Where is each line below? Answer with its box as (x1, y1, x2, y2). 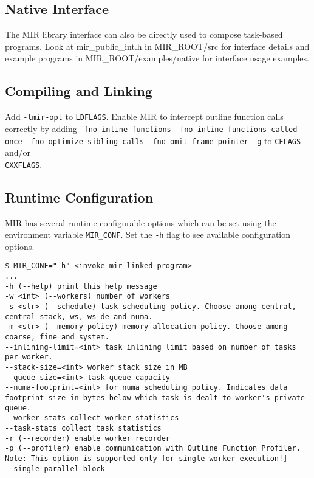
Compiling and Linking (5, 81, 152, 100)
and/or (5, 146, 31, 159)
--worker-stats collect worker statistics (5, 414, 179, 423)
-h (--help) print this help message (5, 282, 157, 291)
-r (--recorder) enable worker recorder (5, 434, 171, 443)
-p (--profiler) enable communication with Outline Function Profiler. (5, 444, 301, 453)
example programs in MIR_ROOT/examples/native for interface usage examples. (5, 52, 309, 64)
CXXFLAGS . (5, 158, 43, 170)
